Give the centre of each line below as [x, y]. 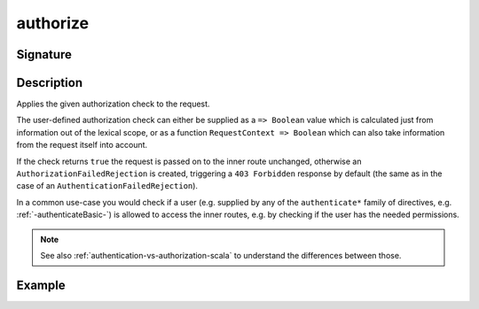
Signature [44, 54]
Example [41, 285]
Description [50, 83]
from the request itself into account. [82, 145]
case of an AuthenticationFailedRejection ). [107, 186]
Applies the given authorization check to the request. [113, 104]
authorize [52, 23]
